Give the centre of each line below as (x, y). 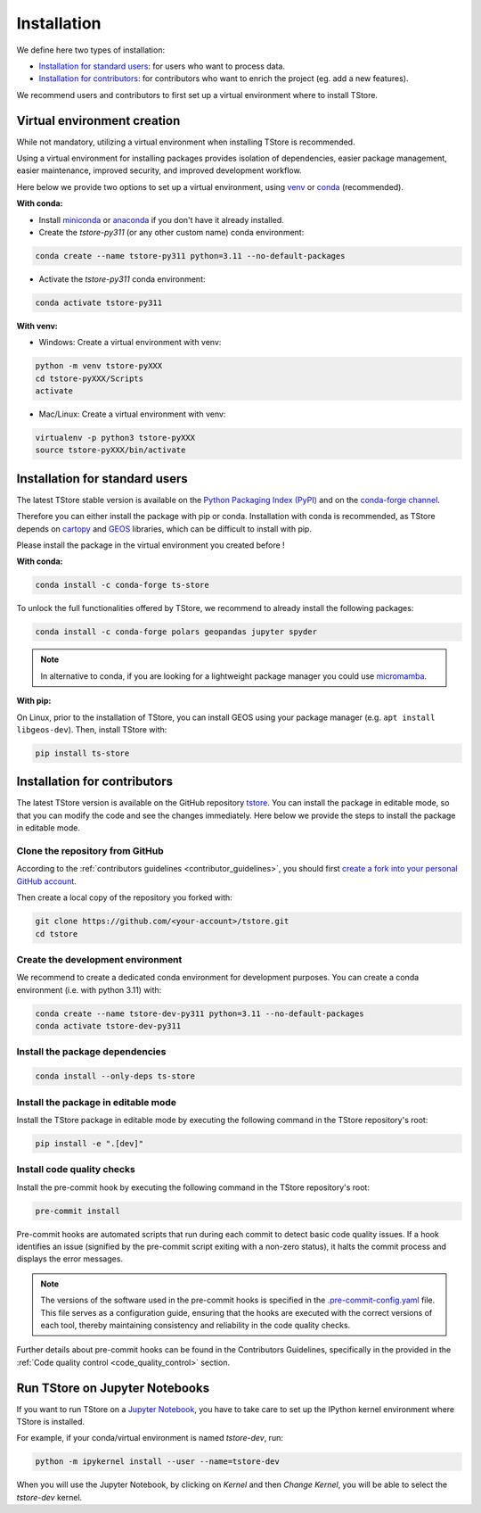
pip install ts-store (82, 753)
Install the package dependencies (91, 1052)
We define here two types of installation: (90, 50)
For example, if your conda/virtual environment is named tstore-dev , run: (150, 1438)
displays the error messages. (70, 1259)
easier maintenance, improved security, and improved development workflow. (159, 170)
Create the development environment (99, 959)
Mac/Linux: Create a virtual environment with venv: (132, 414)
